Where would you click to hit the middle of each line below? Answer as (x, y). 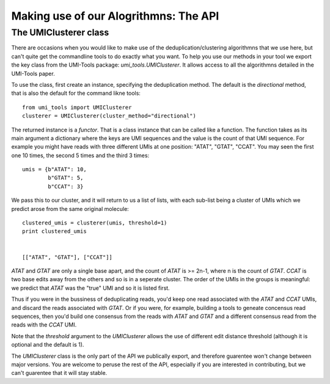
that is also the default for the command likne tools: (76, 93)
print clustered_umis (54, 231)
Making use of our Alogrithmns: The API (115, 16)
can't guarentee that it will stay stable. (59, 373)
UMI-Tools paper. (33, 73)
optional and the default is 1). (48, 345)
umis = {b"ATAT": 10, (54, 169)
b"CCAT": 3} (66, 186)
